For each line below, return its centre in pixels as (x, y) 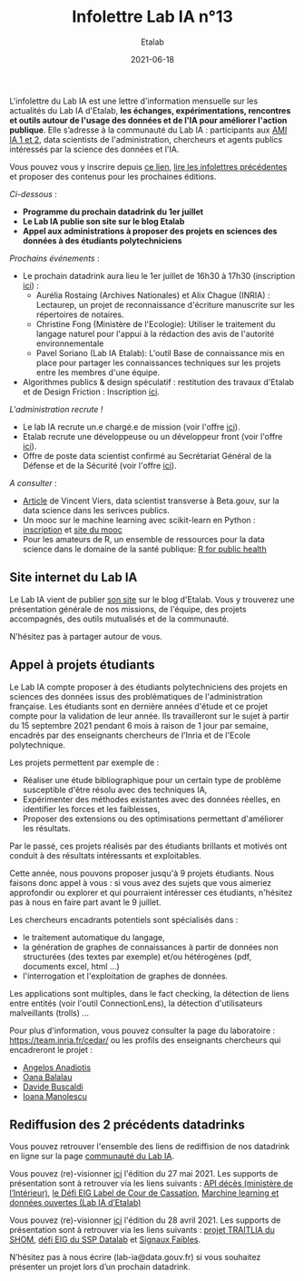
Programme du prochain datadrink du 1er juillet (113, 212)
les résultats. (46, 828)
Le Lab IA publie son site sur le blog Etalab (103, 221)
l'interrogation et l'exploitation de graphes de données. (125, 976)
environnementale (70, 343)
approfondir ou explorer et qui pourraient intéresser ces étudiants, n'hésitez (151, 892)
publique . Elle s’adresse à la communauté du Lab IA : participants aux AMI (148, 130)
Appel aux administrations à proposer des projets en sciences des (150, 231)
